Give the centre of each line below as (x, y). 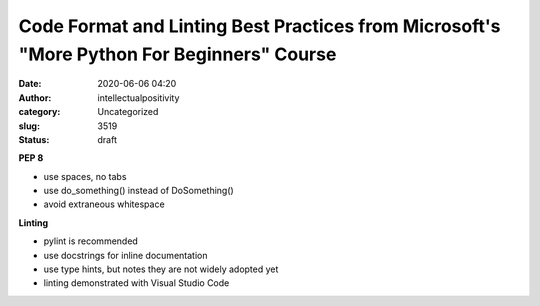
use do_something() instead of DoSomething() (138, 191)
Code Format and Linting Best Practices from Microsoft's (259, 26)
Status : (34, 139)
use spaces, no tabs (85, 176)
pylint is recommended (91, 241)
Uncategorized (128, 112)
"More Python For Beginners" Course (177, 54)
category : (39, 112)
